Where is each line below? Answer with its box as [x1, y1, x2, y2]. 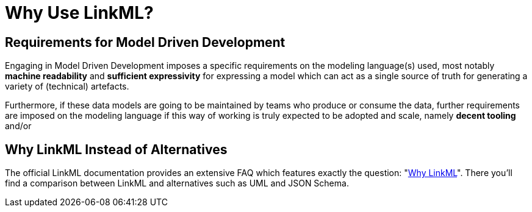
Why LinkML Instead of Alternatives [5, 141, 228, 157]
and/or [5, 121, 32, 132]
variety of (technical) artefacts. [5, 81, 129, 92]
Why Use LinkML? [5, 2, 154, 23]
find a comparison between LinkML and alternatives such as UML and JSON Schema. [5, 178, 349, 189]
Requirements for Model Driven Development [5, 34, 286, 50]
